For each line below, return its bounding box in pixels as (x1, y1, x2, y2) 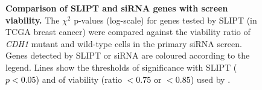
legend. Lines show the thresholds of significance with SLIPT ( (5, 60, 237, 73)
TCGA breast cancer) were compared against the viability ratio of (5, 25, 251, 38)
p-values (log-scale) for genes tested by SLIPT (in (74, 13, 257, 26)
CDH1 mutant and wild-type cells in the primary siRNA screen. (5, 37, 242, 50)
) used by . (190, 72, 231, 85)
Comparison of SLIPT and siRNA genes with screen (5, 2, 228, 14)
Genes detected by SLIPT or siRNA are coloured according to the (5, 49, 250, 62)
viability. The (5, 13, 60, 26)
